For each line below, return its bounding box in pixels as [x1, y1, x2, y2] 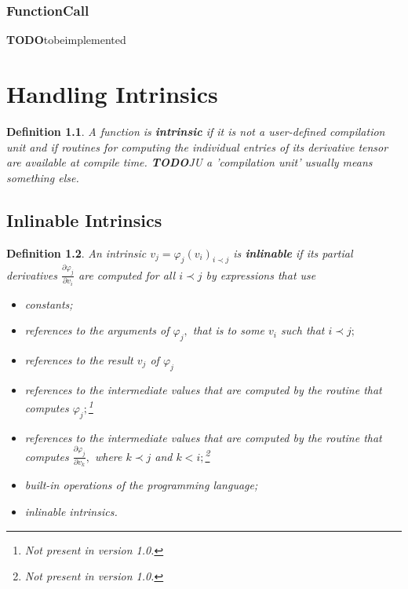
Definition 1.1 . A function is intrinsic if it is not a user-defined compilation [6, 123, 385, 139]
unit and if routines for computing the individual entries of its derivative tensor [6, 138, 388, 155]
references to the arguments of [24, 322, 169, 338]
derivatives [6, 266, 57, 283]
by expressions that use [206, 266, 316, 283]
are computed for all [78, 266, 176, 283]
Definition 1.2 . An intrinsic [6, 244, 147, 261]
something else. [6, 169, 79, 185]
